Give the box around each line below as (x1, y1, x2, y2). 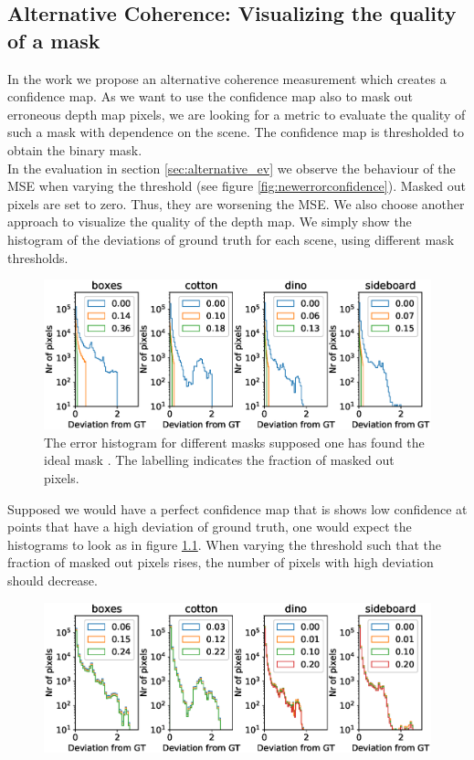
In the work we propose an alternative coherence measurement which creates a (7, 69, 447, 88)
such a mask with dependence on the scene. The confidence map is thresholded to (7, 122, 465, 142)
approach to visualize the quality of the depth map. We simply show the (7, 212, 412, 231)
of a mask (7, 26, 100, 54)
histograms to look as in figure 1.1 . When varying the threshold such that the (7, 534, 442, 554)
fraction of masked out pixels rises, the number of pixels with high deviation (7, 553, 434, 572)
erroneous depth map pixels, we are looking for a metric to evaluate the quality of (7, 104, 466, 123)
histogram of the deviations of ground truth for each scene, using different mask (7, 229, 455, 248)
